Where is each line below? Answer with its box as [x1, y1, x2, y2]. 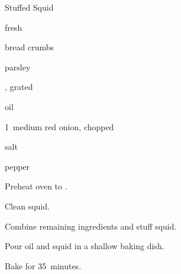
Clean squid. [5, 199, 50, 212]
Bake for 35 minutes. [5, 259, 82, 272]
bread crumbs [5, 41, 54, 53]
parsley [5, 60, 31, 73]
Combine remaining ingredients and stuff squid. [5, 220, 177, 232]
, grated [5, 80, 33, 93]
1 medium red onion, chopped [5, 120, 114, 133]
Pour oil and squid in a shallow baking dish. [5, 240, 164, 252]
